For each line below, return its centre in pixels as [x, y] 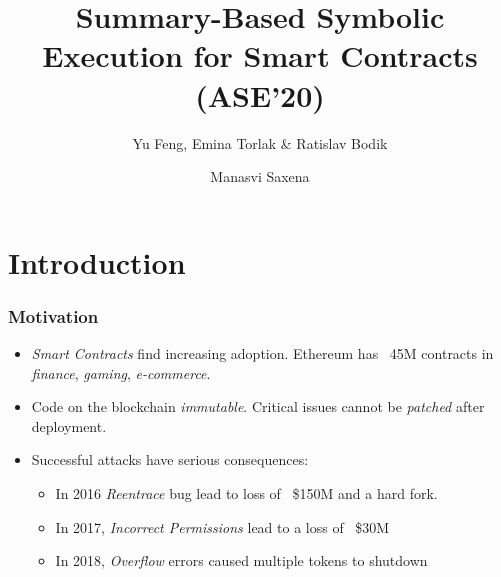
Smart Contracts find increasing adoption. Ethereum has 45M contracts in [262, 353]
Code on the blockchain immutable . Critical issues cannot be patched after [258, 406]
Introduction [97, 261]
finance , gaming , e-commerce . [121, 372]
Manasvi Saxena [260, 176]
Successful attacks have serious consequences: [170, 459]
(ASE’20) [260, 94]
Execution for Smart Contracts [260, 55]
